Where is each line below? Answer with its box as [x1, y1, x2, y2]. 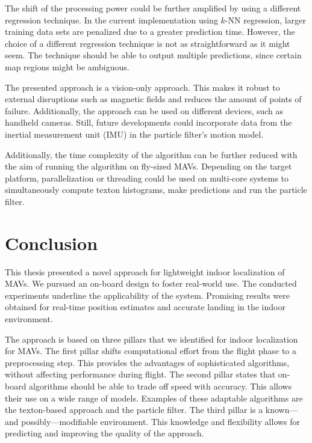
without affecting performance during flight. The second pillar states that [5, 368, 276, 380]
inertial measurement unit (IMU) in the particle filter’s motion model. [5, 127, 264, 140]
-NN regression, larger [225, 13, 306, 26]
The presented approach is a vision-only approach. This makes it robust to [5, 81, 280, 93]
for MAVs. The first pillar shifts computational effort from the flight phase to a [5, 344, 296, 357]
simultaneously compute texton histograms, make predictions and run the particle [5, 183, 307, 196]
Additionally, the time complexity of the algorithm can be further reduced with [5, 148, 298, 160]
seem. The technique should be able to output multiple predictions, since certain [5, 49, 302, 61]
